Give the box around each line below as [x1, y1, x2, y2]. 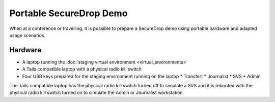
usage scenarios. [9, 32, 46, 38]
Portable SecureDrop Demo [9, 8, 128, 19]
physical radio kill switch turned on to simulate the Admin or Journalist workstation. [9, 89, 184, 96]
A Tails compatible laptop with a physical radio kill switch [22, 66, 142, 72]
